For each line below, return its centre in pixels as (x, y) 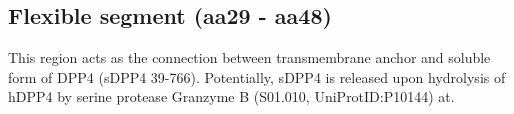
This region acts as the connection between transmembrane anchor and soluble (249, 57)
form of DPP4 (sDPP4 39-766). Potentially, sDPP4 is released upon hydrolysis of (257, 76)
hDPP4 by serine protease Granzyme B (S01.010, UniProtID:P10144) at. (231, 96)
